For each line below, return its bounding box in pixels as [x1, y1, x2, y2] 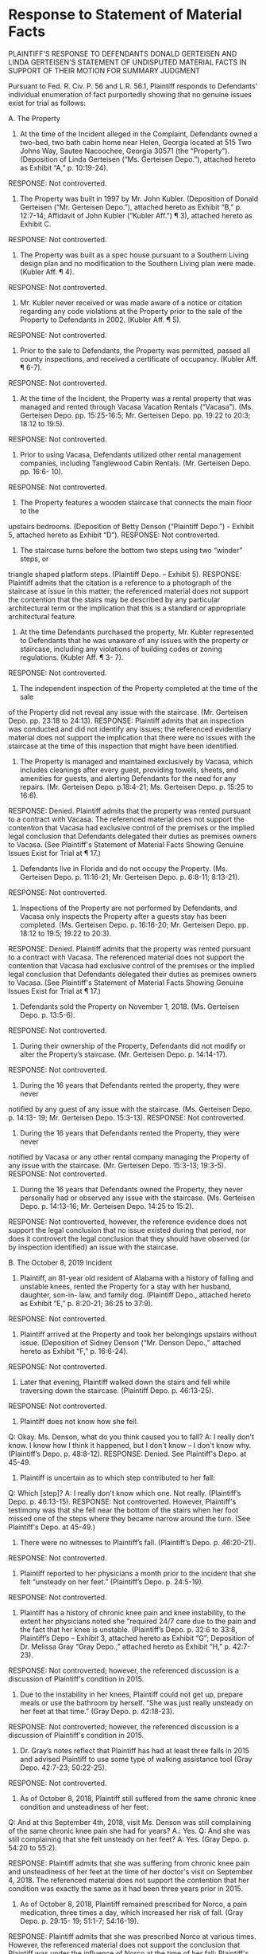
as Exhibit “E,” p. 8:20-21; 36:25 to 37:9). [19, 1298, 153, 1308]
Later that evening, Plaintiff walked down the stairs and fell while [19, 1377, 231, 1387]
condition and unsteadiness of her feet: [19, 1802, 149, 1811]
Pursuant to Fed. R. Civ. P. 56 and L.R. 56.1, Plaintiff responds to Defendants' [8, 81, 258, 91]
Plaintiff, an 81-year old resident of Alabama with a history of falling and [19, 1273, 254, 1282]
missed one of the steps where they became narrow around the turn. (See [8, 1513, 251, 1523]
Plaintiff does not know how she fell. [19, 1416, 139, 1426]
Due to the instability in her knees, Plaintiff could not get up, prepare [19, 1689, 244, 1699]
